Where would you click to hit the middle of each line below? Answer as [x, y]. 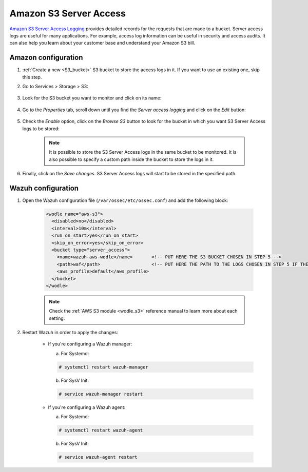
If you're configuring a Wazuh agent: [87, 407]
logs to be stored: [41, 129]
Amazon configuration [46, 58]
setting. [57, 318]
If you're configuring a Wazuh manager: [90, 344]
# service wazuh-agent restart [98, 457]
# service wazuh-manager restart [101, 394]
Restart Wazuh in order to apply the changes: [70, 333]
